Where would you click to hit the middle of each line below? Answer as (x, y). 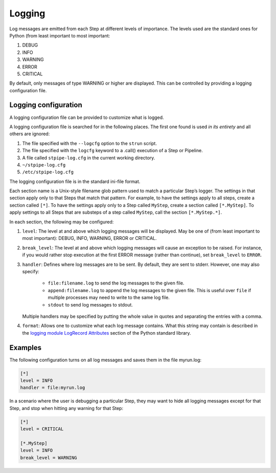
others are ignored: (30, 134)
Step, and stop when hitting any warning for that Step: (66, 408)
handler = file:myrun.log (53, 388)
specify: (31, 271)
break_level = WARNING (49, 458)
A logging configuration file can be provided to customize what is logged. (87, 117)
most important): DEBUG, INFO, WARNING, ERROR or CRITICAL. (89, 238)
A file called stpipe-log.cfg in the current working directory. (89, 158)
